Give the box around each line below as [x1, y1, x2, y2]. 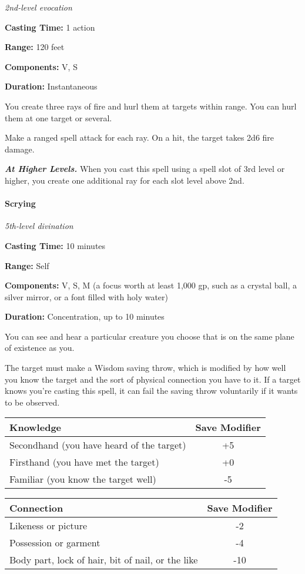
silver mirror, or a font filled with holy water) [5, 290, 168, 303]
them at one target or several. [5, 111, 112, 124]
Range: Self [5, 259, 49, 271]
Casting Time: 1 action [5, 21, 95, 33]
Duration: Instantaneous [5, 80, 98, 92]
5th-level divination [5, 220, 73, 232]
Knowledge [9, 420, 62, 434]
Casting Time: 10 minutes [5, 239, 106, 251]
